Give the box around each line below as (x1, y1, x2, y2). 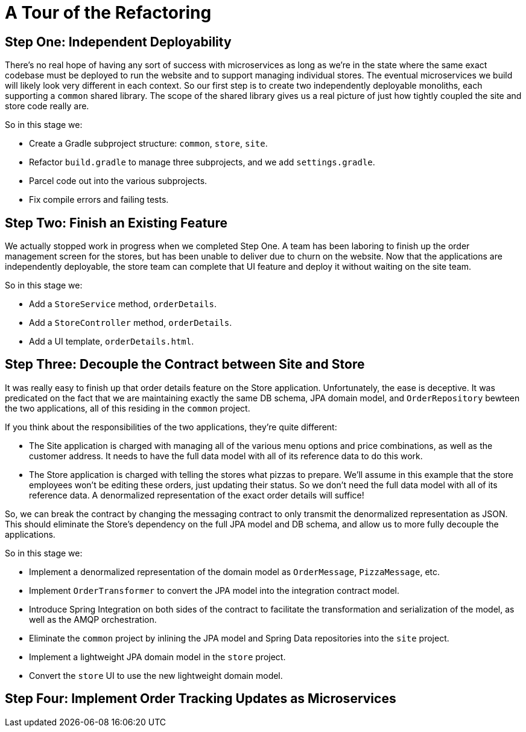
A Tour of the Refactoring (5, 2, 212, 23)
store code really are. (5, 101, 89, 112)
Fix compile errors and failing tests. (29, 194, 169, 205)
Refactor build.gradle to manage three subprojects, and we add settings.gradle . (29, 157, 375, 168)
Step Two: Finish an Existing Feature (5, 215, 227, 231)
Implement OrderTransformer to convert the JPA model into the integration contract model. (29, 585, 400, 596)
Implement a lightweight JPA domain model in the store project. (29, 651, 286, 662)
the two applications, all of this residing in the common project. (5, 403, 250, 413)
